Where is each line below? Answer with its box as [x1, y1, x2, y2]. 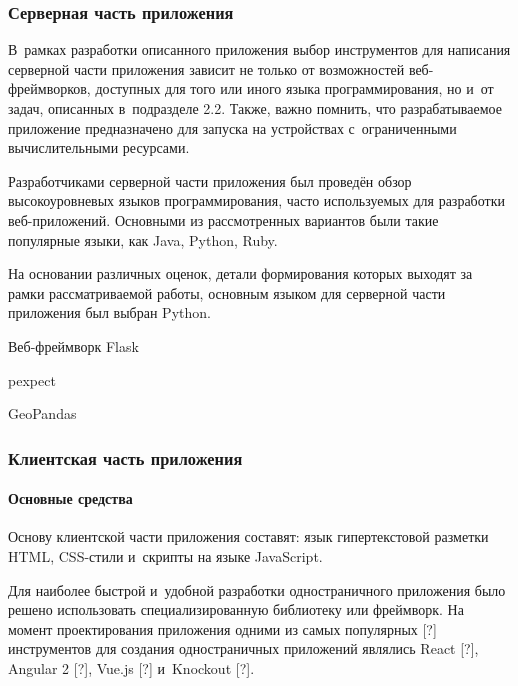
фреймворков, [8, 78, 91, 99]
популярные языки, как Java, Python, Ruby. [8, 229, 278, 250]
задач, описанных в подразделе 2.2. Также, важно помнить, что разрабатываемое [8, 98, 502, 118]
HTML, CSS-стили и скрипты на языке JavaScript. [8, 545, 323, 566]
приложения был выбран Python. [8, 302, 211, 323]
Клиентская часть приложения [8, 445, 243, 470]
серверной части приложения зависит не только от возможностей [8, 58, 405, 79]
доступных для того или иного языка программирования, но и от [95, 78, 494, 99]
